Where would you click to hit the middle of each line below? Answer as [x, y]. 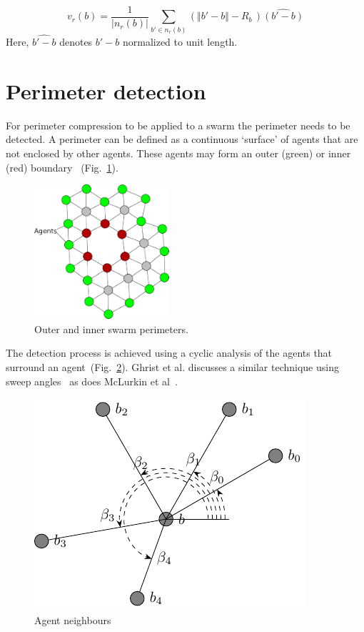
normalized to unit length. [180, 42]
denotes [76, 42]
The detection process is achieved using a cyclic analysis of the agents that [169, 353]
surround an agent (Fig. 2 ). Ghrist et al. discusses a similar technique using [172, 367]
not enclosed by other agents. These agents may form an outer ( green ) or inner [178, 153]
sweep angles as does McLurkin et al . [92, 381]
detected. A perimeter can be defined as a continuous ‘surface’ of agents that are [182, 139]
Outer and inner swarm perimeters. [111, 329]
